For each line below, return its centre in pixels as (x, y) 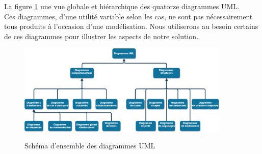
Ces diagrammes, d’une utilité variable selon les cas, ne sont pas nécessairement (128, 16)
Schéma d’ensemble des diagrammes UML (90, 146)
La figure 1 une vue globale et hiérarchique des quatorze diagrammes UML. (122, 6)
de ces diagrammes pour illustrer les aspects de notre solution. (101, 36)
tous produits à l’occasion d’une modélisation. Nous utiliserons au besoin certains (131, 26)
